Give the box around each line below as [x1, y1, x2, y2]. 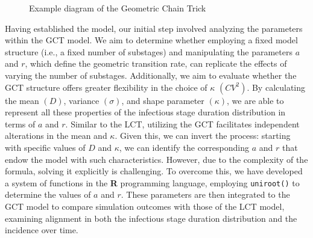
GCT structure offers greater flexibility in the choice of [5, 81, 207, 93]
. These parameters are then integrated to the [121, 188, 290, 201]
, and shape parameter [121, 94, 204, 106]
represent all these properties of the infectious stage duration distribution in [5, 106, 286, 118]
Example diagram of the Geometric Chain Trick [29, 2, 206, 14]
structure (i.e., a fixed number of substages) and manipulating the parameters [5, 45, 292, 58]
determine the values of [5, 188, 91, 201]
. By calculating [247, 81, 306, 93]
